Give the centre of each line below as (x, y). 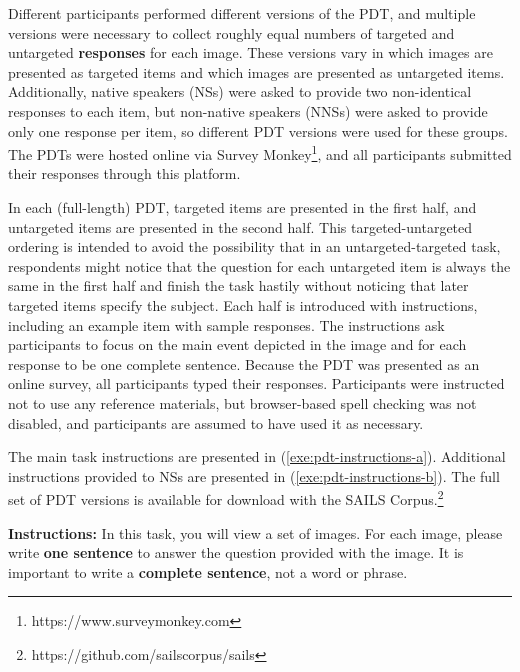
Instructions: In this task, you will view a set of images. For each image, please (255, 532)
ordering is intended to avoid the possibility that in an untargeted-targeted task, (254, 246)
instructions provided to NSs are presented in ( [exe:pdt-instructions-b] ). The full (254, 475)
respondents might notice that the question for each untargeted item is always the (259, 265)
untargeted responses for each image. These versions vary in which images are (250, 52)
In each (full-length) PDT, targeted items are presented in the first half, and (242, 207)
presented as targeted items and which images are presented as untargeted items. (256, 71)
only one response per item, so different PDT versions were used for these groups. (258, 130)
